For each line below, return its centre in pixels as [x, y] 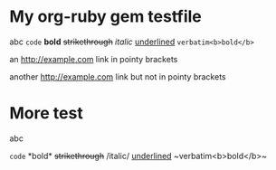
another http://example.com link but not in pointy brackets [118, 76]
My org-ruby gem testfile [105, 17]
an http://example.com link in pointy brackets [94, 59]
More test [46, 113]
